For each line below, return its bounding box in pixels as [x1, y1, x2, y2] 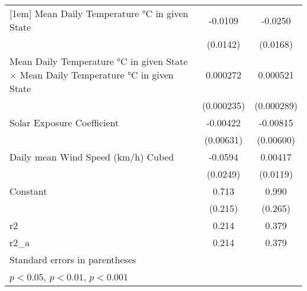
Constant [9, 184, 47, 198]
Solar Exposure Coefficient [9, 116, 119, 129]
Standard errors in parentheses [9, 253, 136, 266]
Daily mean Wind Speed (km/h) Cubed [9, 150, 174, 164]
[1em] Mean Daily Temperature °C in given [9, 6, 188, 20]
